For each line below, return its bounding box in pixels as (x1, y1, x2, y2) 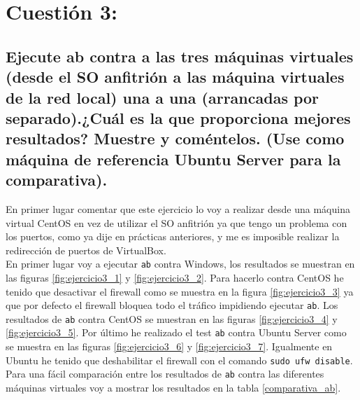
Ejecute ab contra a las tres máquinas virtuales (6, 45, 354, 67)
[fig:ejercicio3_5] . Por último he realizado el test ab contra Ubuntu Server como (6, 325, 347, 340)
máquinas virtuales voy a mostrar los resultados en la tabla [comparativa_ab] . (6, 380, 341, 395)
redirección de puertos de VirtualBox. (6, 242, 166, 257)
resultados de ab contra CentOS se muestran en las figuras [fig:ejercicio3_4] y (6, 311, 338, 326)
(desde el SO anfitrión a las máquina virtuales (6, 66, 345, 88)
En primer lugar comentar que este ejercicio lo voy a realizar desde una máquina (6, 201, 350, 216)
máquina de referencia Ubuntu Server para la (6, 148, 341, 170)
